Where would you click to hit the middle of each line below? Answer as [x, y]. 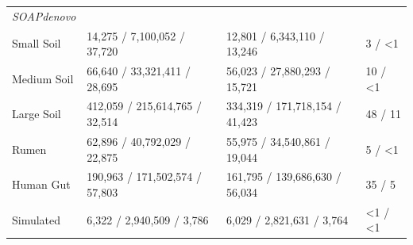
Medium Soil [43, 78]
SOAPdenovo [44, 15]
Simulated [37, 219]
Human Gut [41, 184]
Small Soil [37, 43]
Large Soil [37, 114]
